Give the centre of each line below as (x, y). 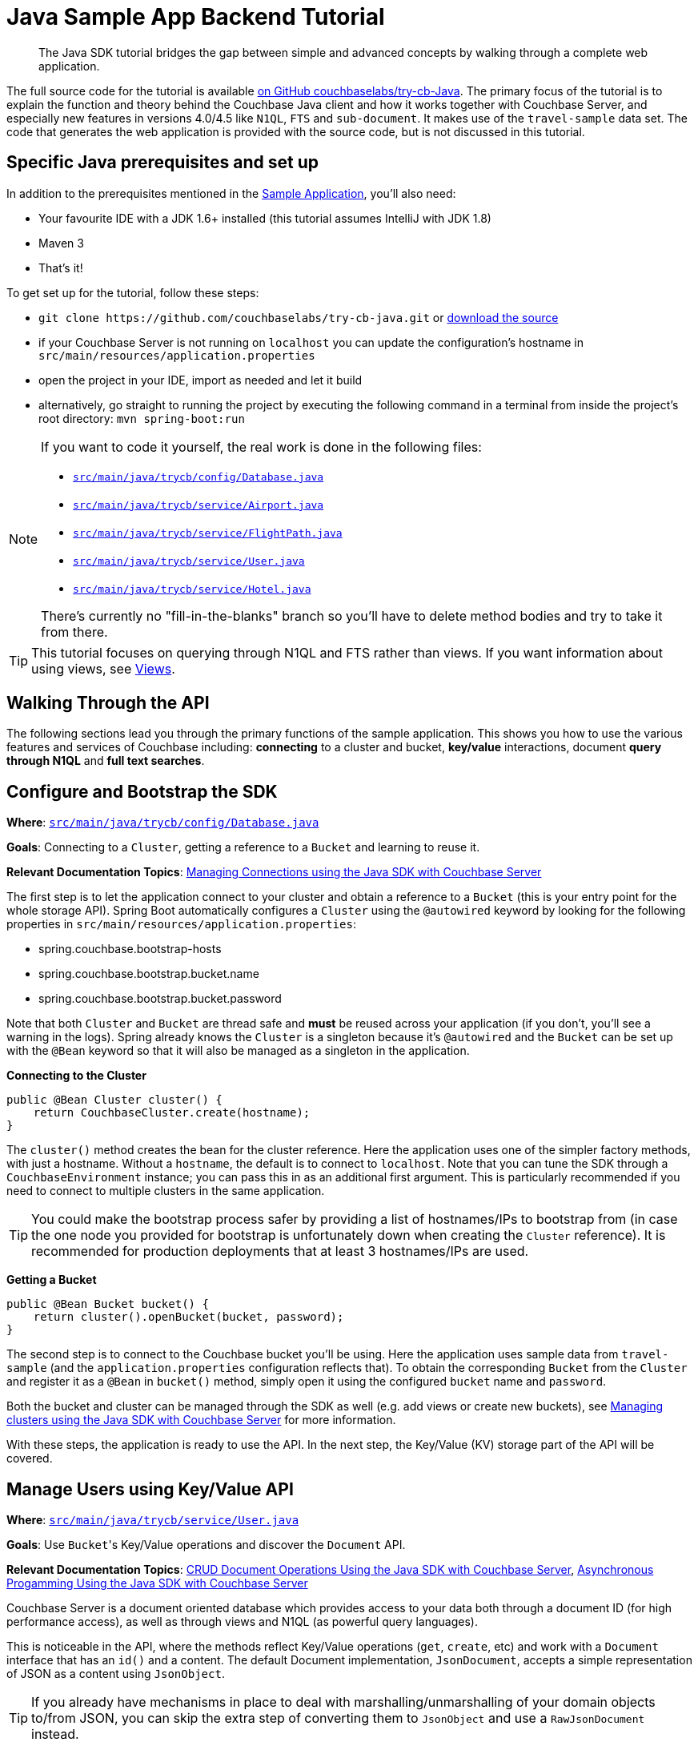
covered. (30, 1458)
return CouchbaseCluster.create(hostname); (172, 1113)
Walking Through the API (108, 703)
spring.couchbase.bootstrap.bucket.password (160, 999)
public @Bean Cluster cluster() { (114, 1100)
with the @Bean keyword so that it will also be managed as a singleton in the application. (238, 1051)
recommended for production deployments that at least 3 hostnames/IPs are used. (280, 1251)
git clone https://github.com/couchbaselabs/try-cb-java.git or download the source (299, 317)
